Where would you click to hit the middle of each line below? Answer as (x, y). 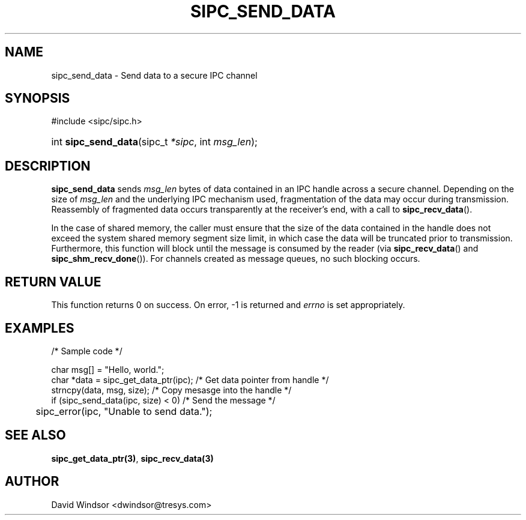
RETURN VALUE (53, 282)
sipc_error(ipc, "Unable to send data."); (124, 411)
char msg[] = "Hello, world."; (108, 369)
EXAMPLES (40, 328)
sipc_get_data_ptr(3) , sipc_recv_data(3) (132, 458)
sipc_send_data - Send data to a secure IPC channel (154, 75)
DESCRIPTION (48, 166)
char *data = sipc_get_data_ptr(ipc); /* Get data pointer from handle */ (190, 379)
